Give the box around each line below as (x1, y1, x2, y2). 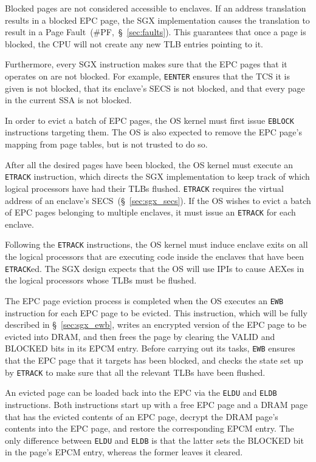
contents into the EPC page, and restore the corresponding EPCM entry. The (5, 422, 294, 435)
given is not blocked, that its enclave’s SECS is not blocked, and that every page (5, 81, 305, 94)
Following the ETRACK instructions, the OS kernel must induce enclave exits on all (5, 238, 308, 251)
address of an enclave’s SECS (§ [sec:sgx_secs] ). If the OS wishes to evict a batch (5, 194, 311, 206)
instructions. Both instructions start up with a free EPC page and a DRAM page (5, 398, 308, 410)
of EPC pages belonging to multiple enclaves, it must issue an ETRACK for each (5, 206, 296, 219)
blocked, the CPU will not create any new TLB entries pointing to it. (5, 37, 263, 50)
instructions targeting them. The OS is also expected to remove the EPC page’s (5, 126, 302, 138)
